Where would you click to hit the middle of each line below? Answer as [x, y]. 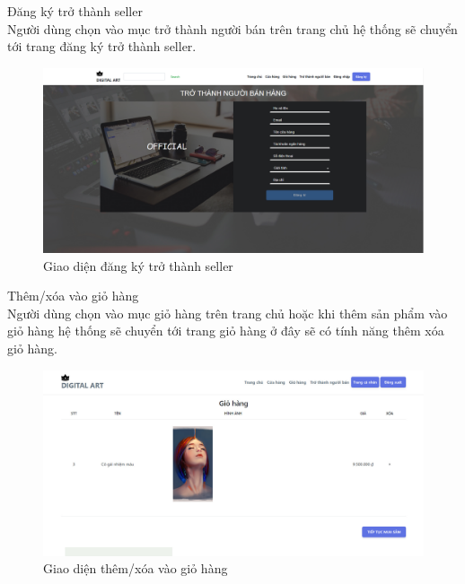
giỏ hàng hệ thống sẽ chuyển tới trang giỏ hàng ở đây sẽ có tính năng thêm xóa [226, 331]
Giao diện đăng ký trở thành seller [138, 265]
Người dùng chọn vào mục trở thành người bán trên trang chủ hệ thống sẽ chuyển [232, 28]
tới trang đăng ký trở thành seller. [102, 46]
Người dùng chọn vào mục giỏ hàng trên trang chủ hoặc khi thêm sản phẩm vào [228, 313]
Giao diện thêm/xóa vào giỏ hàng [136, 568]
